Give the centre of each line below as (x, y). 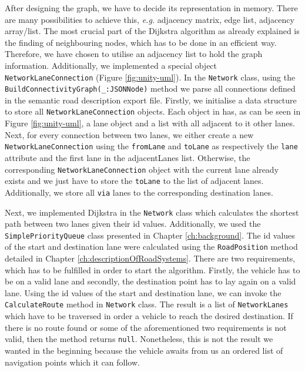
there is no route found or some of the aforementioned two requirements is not (146, 327)
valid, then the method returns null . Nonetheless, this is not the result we (139, 339)
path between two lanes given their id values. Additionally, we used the (133, 224)
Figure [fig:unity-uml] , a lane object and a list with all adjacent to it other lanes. (150, 123)
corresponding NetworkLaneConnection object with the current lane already (142, 169)
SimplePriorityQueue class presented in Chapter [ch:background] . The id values (150, 235)
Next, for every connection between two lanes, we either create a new (129, 134)
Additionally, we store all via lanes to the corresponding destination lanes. (139, 192)
